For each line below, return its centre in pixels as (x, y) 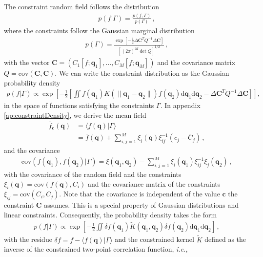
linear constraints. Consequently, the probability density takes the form (111, 214)
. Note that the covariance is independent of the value (140, 194)
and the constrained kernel (154, 239)
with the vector (27, 62)
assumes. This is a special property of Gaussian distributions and (141, 205)
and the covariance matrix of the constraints (154, 183)
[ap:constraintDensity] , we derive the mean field (75, 115)
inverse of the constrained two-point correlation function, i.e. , (96, 249)
